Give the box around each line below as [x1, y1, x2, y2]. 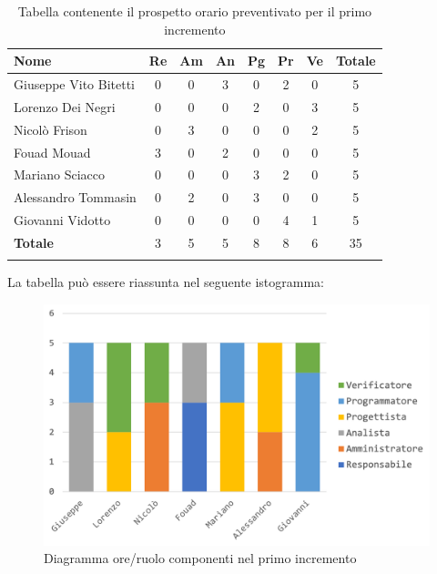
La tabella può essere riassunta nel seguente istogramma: [7, 272, 325, 292]
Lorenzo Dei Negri [14, 97, 116, 116]
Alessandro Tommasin [14, 188, 137, 207]
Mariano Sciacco [14, 165, 105, 184]
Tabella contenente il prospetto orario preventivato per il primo [17, 2, 372, 20]
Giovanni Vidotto [14, 210, 111, 230]
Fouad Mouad [14, 142, 91, 161]
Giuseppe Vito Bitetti [14, 75, 135, 94]
